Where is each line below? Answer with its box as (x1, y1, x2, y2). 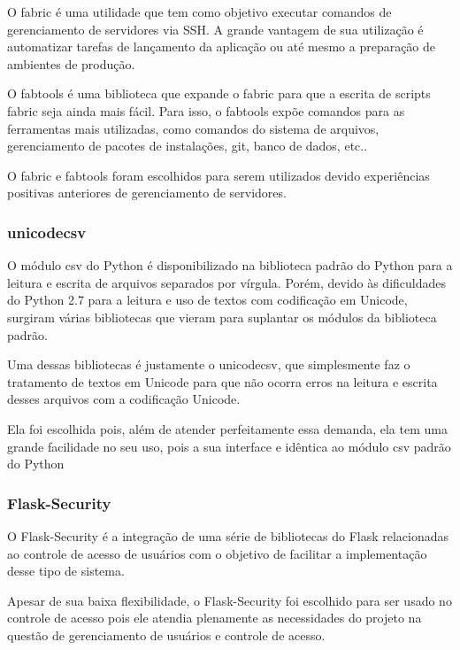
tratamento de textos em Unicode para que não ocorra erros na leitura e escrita (7, 372, 438, 391)
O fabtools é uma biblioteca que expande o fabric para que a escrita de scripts (7, 84, 431, 103)
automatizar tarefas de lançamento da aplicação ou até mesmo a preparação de (7, 37, 436, 56)
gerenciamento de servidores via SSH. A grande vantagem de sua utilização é (7, 19, 424, 38)
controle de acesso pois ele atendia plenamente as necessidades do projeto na (7, 608, 422, 627)
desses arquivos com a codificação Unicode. (7, 390, 241, 408)
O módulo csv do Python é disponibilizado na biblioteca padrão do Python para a (7, 256, 453, 275)
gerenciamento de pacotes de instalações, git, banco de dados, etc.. (7, 136, 368, 155)
